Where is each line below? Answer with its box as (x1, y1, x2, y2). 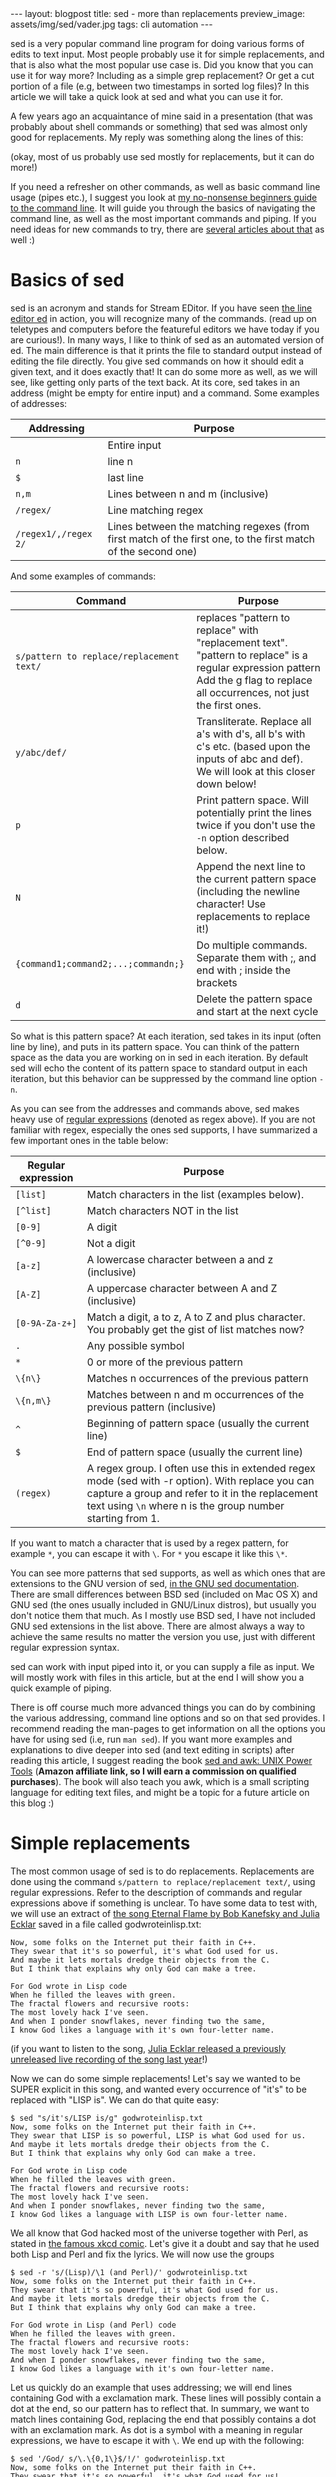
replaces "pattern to (196, 610, 291, 624)
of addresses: (10, 397, 68, 409)
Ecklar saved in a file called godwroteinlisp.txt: (10, 1918, 202, 1930)
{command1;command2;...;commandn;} (15, 958, 185, 969)
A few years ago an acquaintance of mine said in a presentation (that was (10, 110, 313, 122)
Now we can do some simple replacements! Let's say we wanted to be (10, 2072, 301, 2084)
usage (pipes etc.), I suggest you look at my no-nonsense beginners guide (10, 192, 318, 203)
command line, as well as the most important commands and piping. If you (10, 213, 317, 224)
